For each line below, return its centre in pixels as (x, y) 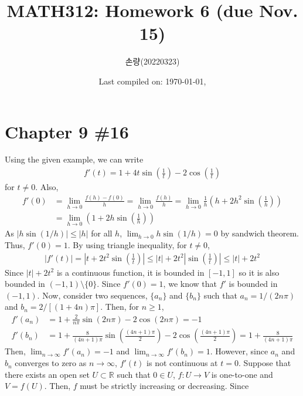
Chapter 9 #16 (67, 131)
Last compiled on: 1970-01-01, (152, 81)
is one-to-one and (242, 374)
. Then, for (120, 307)
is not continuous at (182, 363)
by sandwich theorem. (260, 233)
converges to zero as (51, 363)
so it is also (259, 272)
